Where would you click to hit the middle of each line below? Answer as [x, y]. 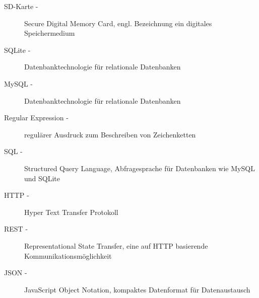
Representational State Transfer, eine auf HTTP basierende [116, 245]
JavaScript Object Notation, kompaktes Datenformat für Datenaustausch [137, 289]
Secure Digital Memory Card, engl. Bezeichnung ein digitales [118, 23]
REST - [16, 229]
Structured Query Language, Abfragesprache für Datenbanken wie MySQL [140, 168]
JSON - [16, 273]
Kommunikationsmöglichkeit [68, 255]
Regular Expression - [36, 118]
